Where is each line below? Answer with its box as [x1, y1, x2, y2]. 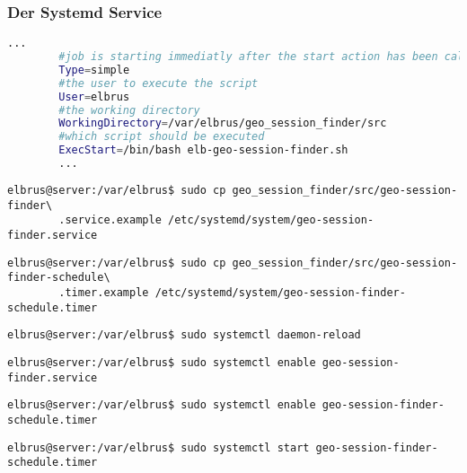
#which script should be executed [58, 130, 265, 144]
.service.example [58, 214, 162, 227]
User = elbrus [58, 90, 130, 103]
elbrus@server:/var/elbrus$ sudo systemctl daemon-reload [7, 328, 361, 342]
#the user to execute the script [58, 76, 259, 90]
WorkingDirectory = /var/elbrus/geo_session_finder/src [58, 117, 387, 130]
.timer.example [58, 285, 149, 299]
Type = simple [58, 63, 130, 76]
